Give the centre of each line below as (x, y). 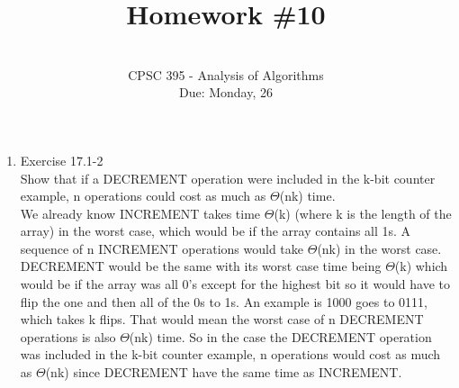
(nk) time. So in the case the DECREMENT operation (280, 336)
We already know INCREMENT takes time (140, 213)
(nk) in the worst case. (379, 248)
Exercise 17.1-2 (62, 160)
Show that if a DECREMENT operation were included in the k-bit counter (228, 178)
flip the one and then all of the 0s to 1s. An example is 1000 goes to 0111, (224, 301)
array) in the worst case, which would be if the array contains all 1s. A (216, 231)
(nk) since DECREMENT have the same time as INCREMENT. (224, 372)
